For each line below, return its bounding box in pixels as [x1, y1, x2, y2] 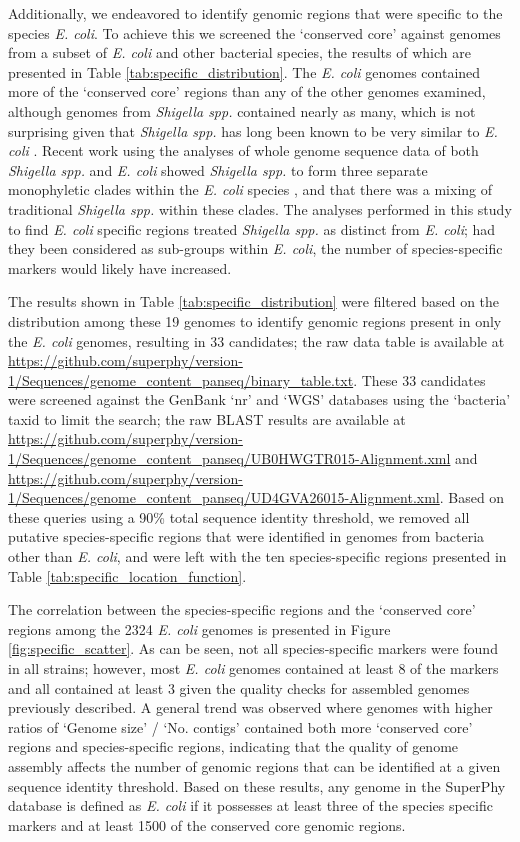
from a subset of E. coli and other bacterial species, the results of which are [8, 42, 471, 63]
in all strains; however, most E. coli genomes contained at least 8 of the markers [8, 658, 499, 678]
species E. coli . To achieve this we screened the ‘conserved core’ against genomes [8, 22, 501, 43]
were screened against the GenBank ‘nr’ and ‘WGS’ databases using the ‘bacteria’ [8, 389, 511, 410]
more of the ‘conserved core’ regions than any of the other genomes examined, [8, 81, 486, 102]
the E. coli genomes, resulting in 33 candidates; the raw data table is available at [8, 330, 505, 351]
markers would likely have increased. [8, 257, 232, 278]
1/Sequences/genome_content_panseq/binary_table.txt [8, 369, 354, 390]
